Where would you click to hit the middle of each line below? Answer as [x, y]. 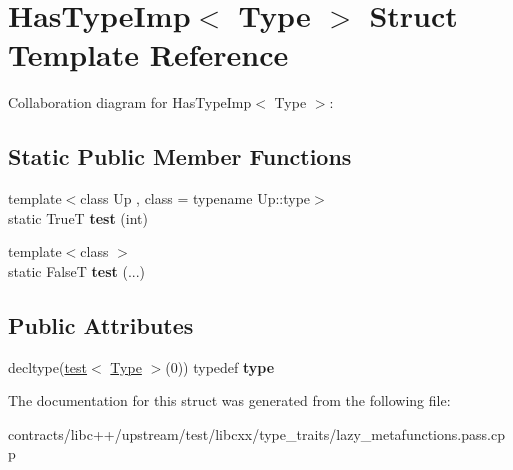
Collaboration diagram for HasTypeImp [130, 102]
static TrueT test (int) [78, 217]
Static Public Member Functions [180, 156]
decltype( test [48, 366]
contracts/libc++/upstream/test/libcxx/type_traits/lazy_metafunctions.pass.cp [256, 433]
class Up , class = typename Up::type [195, 198]
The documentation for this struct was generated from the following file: [229, 400]
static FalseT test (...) [77, 270]
